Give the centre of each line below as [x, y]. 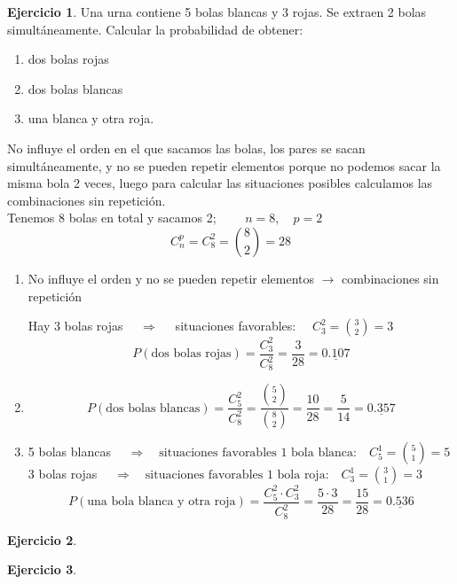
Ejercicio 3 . [42, 569]
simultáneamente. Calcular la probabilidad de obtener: [155, 29]
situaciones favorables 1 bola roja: [237, 475]
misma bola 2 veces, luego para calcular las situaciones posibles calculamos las [220, 183]
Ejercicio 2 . [42, 539]
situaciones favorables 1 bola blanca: [258, 453]
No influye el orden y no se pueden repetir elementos [171, 278]
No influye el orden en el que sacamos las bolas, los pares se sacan [186, 148]
